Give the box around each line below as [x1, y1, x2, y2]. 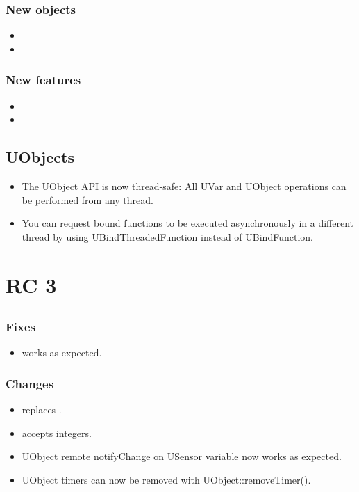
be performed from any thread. [22, 192, 153, 207]
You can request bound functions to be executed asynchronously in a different [22, 216, 354, 230]
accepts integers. [22, 425, 92, 440]
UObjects [6, 146, 74, 168]
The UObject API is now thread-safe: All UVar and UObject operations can [22, 179, 347, 193]
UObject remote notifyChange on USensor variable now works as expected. [22, 449, 342, 463]
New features [6, 71, 81, 88]
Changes [6, 374, 54, 392]
